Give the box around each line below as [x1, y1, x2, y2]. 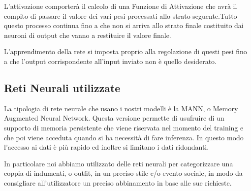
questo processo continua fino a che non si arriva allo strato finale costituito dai [4, 20, 244, 31]
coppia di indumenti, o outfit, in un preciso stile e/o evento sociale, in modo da [4, 168, 243, 178]
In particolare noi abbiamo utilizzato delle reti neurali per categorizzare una [4, 158, 233, 168]
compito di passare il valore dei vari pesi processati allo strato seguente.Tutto [4, 10, 237, 21]
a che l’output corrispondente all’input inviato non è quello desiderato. [4, 56, 217, 66]
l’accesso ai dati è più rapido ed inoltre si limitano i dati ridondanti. [4, 142, 209, 152]
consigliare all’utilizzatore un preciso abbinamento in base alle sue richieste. [4, 177, 232, 188]
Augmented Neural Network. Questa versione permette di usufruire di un [4, 113, 224, 123]
